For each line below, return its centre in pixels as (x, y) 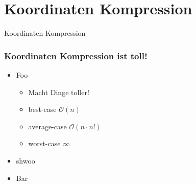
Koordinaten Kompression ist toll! (76, 55)
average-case (47, 126)
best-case (42, 109)
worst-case (44, 143)
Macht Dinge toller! (59, 92)
